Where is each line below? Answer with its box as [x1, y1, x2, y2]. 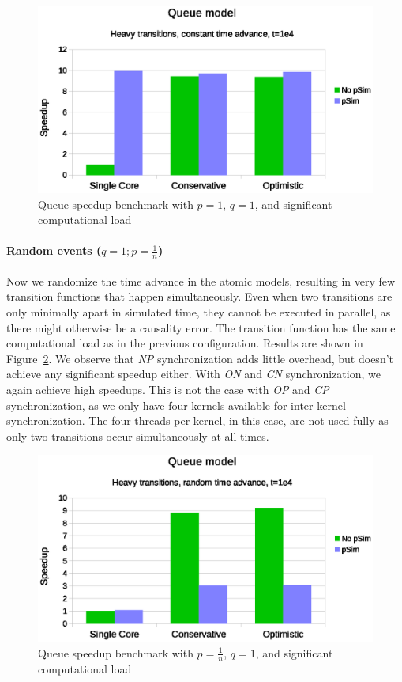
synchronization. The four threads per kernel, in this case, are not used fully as [6, 412, 389, 429]
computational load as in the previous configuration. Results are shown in [6, 335, 363, 351]
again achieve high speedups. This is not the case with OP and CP [6, 381, 329, 397]
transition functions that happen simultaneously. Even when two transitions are [6, 288, 393, 305]
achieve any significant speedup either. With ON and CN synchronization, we [6, 366, 381, 382]
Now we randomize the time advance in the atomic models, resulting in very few [6, 272, 396, 289]
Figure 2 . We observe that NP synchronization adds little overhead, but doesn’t [6, 350, 394, 366]
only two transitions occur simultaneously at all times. [6, 427, 269, 444]
